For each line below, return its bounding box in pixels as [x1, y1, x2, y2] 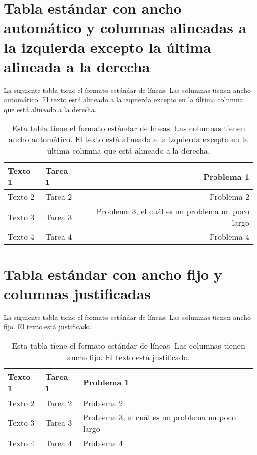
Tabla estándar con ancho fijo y [4, 264, 222, 284]
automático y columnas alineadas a [4, 17, 247, 38]
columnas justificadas [4, 283, 151, 303]
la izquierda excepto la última [4, 37, 211, 57]
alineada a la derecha [4, 56, 150, 76]
